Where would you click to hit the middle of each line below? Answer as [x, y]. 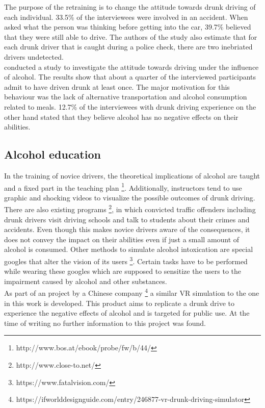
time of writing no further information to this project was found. [105, 323]
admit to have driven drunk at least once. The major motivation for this [117, 86]
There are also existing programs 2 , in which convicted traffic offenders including [130, 209]
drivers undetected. [34, 56]
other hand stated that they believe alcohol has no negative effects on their [121, 117]
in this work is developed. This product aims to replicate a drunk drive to [120, 303]
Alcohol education [52, 154]
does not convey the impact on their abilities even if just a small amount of [122, 239]
